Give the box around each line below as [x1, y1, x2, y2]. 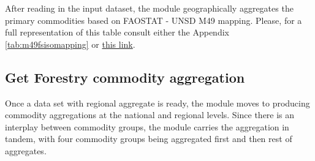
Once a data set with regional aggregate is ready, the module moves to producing [5, 96, 310, 109]
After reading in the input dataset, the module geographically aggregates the [5, 2, 294, 14]
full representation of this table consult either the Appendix [5, 26, 229, 39]
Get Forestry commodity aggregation [5, 67, 245, 86]
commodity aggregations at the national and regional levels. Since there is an [5, 108, 295, 121]
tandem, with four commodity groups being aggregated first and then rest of [5, 132, 292, 145]
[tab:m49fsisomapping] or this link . [5, 37, 135, 50]
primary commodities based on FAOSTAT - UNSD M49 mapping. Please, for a [5, 13, 302, 26]
